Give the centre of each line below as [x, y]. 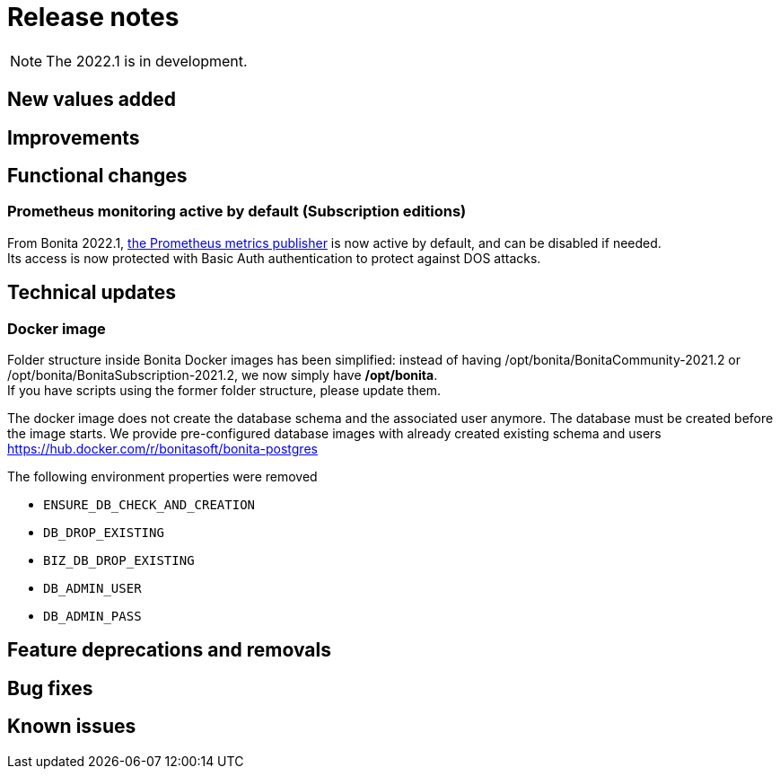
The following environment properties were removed [162, 477]
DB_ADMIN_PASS [92, 617]
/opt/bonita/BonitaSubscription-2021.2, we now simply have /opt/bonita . [223, 375]
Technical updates [92, 293]
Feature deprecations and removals [169, 650]
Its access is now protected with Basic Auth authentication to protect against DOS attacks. [274, 258]
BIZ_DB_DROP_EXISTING [119, 561]
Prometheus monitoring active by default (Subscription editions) [237, 212]
